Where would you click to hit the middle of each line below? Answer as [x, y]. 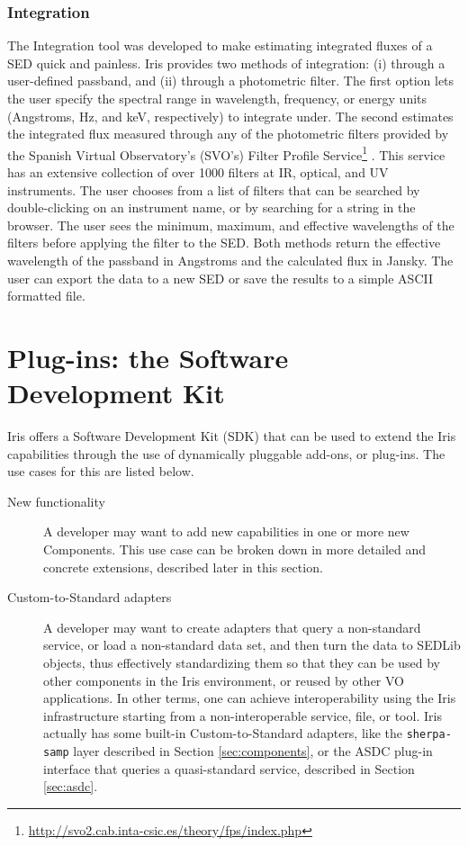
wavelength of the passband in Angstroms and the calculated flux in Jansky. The [230, 260]
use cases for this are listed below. [101, 471]
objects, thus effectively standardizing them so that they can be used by [242, 663]
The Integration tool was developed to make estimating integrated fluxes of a [220, 45]
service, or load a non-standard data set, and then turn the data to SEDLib [252, 645]
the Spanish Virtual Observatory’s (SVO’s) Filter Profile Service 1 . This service [226, 153]
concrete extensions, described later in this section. [183, 567]
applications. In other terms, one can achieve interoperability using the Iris [250, 698]
